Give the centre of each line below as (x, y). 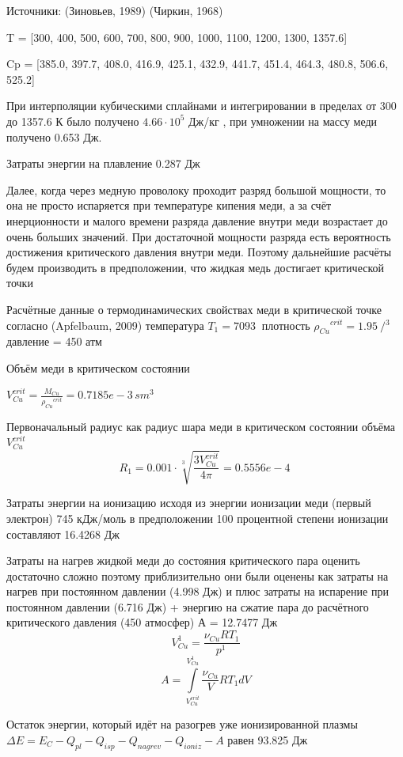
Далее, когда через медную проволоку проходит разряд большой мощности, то (196, 189)
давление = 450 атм (54, 341)
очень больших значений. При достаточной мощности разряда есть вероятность (199, 236)
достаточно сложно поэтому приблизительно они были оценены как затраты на (198, 575)
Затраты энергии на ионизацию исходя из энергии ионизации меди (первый (189, 503)
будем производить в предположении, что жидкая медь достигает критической (196, 267)
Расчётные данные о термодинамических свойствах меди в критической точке (194, 309)
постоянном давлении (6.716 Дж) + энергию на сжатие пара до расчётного (188, 606)
